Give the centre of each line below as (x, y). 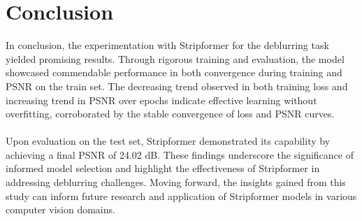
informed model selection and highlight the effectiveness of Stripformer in (163, 168)
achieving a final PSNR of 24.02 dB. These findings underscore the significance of (180, 154)
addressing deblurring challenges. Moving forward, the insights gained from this (176, 182)
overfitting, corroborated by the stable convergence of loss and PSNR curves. (170, 114)
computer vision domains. (60, 209)
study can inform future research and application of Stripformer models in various (181, 195)
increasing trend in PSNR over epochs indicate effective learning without (161, 100)
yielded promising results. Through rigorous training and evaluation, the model (175, 58)
